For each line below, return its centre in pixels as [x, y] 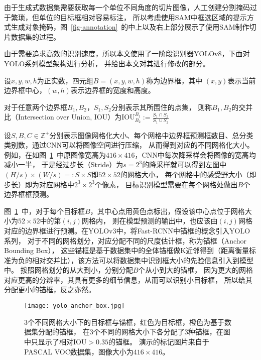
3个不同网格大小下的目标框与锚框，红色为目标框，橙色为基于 [124, 322]
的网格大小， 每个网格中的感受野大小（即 [188, 174]
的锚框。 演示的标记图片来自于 [159, 341]
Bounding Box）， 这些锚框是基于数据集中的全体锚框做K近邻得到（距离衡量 [127, 250]
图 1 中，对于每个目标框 [44, 211]
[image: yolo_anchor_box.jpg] [75, 306]
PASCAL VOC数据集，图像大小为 [79, 351]
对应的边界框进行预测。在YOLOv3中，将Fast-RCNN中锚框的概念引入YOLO [127, 230]
